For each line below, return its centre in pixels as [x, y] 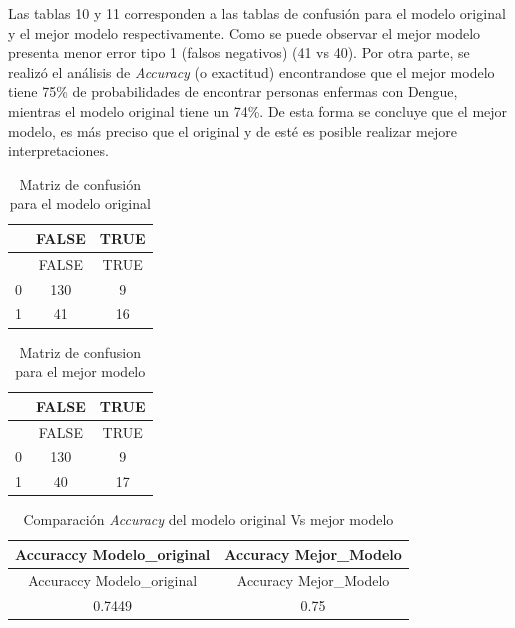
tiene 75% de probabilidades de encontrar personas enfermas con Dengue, [233, 91]
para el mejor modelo [80, 371]
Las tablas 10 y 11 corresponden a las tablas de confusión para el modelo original [257, 13]
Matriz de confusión [80, 183]
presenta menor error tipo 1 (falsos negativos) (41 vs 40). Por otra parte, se [239, 52]
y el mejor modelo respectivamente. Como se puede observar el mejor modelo [244, 32]
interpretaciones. [58, 150]
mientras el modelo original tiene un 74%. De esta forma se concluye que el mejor [258, 110]
